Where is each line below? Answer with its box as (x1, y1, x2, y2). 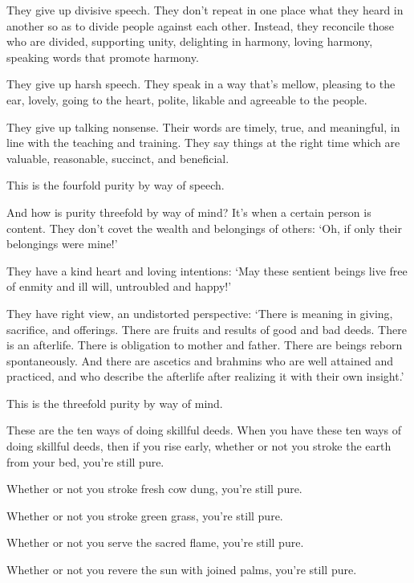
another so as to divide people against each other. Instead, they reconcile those (6, 17, 395, 34)
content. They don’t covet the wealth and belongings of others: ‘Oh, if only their (6, 219, 402, 236)
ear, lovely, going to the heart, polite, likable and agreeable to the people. (6, 91, 367, 108)
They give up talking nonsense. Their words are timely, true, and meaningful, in (6, 118, 400, 135)
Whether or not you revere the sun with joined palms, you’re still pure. (6, 561, 357, 578)
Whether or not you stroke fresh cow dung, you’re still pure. (6, 480, 302, 497)
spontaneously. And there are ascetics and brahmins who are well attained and (6, 352, 393, 369)
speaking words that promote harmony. (6, 48, 199, 65)
